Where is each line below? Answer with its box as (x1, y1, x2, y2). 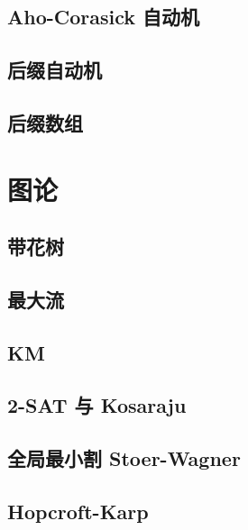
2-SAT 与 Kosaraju (7, 391, 187, 419)
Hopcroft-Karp (7, 498, 149, 525)
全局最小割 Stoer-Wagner (7, 444, 241, 472)
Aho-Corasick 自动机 (7, 3, 200, 31)
